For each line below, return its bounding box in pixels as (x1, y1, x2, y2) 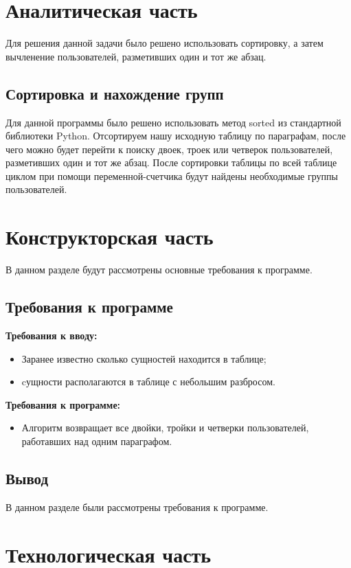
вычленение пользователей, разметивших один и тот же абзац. (5, 49, 267, 63)
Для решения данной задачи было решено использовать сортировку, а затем (5, 36, 324, 50)
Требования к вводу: (5, 328, 98, 342)
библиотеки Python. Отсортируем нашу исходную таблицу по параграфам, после (5, 128, 346, 143)
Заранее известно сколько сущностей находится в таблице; (21, 351, 267, 365)
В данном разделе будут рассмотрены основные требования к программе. (5, 262, 313, 277)
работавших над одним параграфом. (21, 433, 172, 448)
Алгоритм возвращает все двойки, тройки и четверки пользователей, (21, 420, 309, 435)
